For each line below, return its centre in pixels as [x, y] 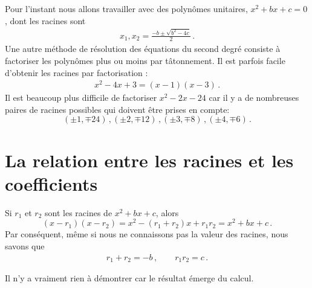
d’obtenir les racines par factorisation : [76, 72]
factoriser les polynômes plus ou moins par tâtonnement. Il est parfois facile [145, 60]
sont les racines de [79, 212]
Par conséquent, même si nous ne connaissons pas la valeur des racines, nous [147, 234]
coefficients [51, 183]
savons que [25, 246]
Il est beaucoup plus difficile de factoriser [81, 98]
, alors [167, 212]
